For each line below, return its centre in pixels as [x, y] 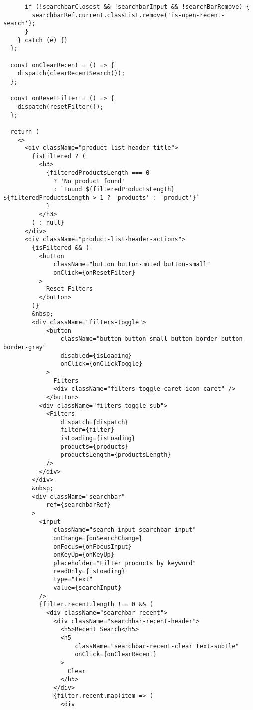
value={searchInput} [87, 588]
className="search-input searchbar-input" [125, 530]
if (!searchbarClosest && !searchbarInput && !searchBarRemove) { [137, 7]
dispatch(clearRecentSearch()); [71, 73]
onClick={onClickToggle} [102, 364]
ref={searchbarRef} [78, 505]
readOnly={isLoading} [89, 571]
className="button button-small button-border [139, 339]
